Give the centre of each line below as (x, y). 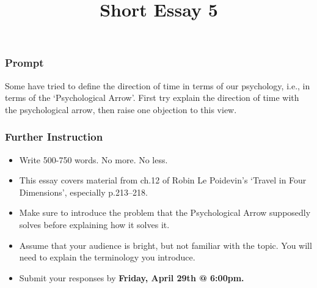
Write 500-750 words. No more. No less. (93, 159)
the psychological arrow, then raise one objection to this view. (121, 109)
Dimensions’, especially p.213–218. (83, 192)
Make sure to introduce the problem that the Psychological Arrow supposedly (165, 212)
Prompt (24, 63)
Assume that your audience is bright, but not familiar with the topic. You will (166, 245)
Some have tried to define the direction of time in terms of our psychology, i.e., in (158, 85)
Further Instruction (54, 137)
